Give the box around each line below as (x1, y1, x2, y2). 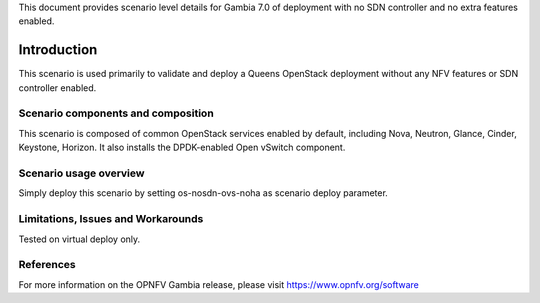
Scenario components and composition (18, 106, 214, 120)
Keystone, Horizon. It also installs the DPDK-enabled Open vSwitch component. (18, 141, 346, 154)
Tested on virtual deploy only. (18, 233, 141, 245)
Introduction (18, 41, 98, 59)
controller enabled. (18, 81, 97, 94)
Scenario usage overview (18, 166, 145, 180)
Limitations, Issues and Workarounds (18, 212, 204, 226)
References (18, 258, 76, 272)
